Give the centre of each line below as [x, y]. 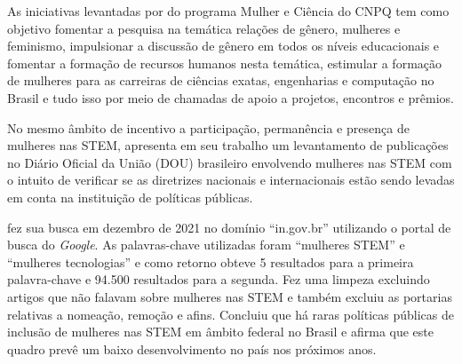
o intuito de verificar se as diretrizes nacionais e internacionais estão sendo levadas [231, 180]
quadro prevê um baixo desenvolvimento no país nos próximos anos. [192, 348]
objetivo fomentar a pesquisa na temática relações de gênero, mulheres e [204, 28]
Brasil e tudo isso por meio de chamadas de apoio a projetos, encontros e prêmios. [231, 97]
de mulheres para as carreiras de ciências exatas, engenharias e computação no [221, 80]
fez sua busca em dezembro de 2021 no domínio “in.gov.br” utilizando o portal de [229, 227]
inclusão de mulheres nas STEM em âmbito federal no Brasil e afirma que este [220, 332]
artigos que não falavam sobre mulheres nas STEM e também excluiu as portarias [230, 296]
